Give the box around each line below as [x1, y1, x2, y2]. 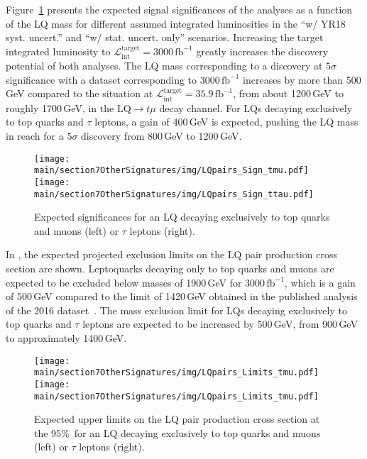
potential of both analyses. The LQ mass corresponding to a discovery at [6, 58, 323, 73]
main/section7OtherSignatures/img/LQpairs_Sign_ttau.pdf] [34, 189, 314, 199]
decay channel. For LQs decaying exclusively [159, 100, 353, 115]
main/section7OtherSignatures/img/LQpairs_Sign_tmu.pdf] [34, 165, 309, 176]
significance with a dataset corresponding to [6, 72, 197, 87]
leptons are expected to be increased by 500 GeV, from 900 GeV [82, 316, 358, 331]
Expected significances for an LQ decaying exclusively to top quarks [34, 209, 330, 224]
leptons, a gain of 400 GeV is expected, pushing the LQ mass [94, 114, 358, 129]
